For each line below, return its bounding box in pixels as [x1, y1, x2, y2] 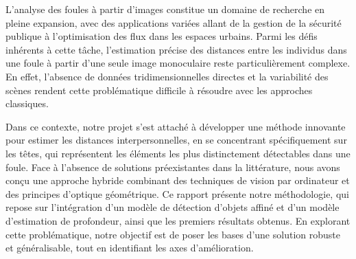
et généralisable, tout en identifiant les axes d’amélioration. [5, 240, 254, 255]
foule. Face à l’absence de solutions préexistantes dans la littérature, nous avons [5, 159, 340, 174]
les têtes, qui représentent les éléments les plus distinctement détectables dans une [5, 146, 351, 160]
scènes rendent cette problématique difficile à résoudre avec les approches [5, 82, 313, 97]
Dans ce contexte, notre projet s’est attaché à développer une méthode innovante [5, 119, 346, 133]
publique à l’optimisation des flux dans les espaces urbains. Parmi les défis [5, 29, 318, 43]
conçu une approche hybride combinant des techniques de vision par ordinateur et [5, 173, 350, 188]
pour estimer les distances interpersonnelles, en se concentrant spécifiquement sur [5, 133, 347, 147]
